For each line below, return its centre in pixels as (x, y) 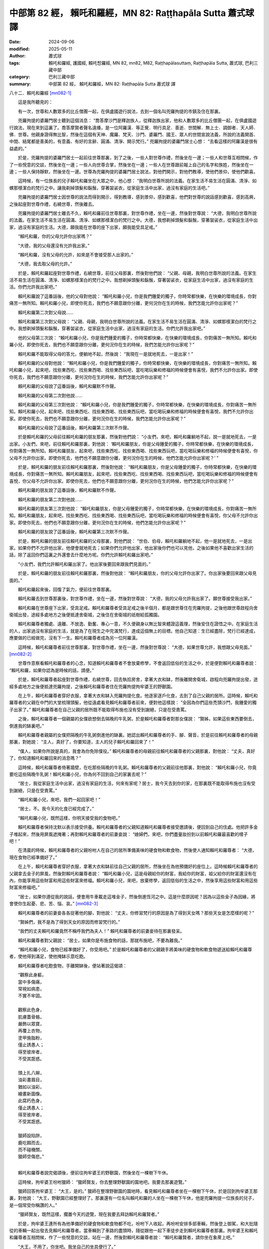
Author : (17, 56)
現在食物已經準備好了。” (33, 857)
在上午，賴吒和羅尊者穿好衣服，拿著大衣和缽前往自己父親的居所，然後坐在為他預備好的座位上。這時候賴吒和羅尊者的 (138, 866)
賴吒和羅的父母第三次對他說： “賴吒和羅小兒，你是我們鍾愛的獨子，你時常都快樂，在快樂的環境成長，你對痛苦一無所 (137, 404)
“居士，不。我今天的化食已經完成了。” (56, 809)
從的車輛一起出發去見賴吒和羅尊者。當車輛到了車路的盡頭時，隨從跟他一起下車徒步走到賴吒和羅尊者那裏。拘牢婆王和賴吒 (134, 1230)
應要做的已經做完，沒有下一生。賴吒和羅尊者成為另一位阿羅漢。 (75, 638)
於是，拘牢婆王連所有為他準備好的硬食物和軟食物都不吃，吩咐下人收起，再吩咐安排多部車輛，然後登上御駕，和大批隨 (138, 1224)
